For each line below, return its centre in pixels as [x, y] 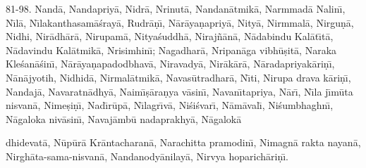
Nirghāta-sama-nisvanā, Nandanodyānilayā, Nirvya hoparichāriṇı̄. [147, 156]
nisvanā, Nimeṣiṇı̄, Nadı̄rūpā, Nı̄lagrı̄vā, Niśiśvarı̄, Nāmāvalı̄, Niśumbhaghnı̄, [170, 105]
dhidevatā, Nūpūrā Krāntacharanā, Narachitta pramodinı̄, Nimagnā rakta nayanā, [183, 142]
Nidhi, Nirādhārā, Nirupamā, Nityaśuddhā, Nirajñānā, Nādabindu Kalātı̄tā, [170, 36]
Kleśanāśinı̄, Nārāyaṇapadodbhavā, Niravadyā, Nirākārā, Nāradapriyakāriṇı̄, [170, 64]
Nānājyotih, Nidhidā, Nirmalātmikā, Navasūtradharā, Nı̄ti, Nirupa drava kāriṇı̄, [178, 77]
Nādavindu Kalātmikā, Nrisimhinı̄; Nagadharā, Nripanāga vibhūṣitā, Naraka [171, 50]
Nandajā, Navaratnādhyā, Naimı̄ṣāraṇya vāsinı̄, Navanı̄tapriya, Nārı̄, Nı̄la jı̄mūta [179, 91]
